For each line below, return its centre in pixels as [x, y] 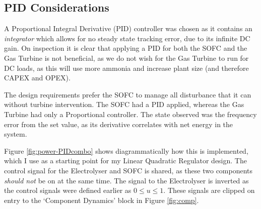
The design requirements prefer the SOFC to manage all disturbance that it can [128, 94]
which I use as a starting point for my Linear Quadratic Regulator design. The [125, 161]
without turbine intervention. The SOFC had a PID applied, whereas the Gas [124, 104]
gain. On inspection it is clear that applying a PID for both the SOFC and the [126, 48]
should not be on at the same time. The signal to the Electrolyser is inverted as [126, 180]
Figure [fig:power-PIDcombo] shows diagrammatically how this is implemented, [126, 150]
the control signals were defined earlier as [68, 190]
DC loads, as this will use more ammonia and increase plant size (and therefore [126, 68]
